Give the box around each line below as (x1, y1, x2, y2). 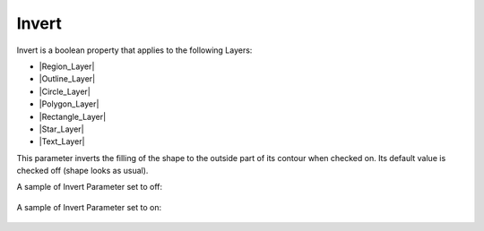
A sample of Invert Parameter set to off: (16, 182, 163, 192)
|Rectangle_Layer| (39, 111, 107, 122)
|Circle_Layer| (39, 86, 91, 97)
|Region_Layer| (39, 61, 95, 72)
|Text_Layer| (39, 136, 85, 147)
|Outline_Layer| (39, 73, 96, 84)
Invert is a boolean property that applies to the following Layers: (16, 45, 253, 56)
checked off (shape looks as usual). (16, 166, 149, 176)
